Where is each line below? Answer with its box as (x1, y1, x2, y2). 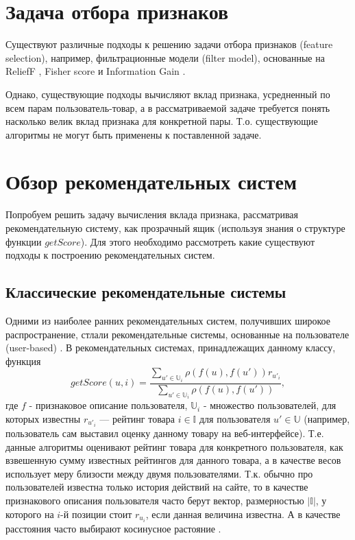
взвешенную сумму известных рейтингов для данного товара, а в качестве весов (5, 453, 341, 467)
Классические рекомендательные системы (5, 281, 286, 303)
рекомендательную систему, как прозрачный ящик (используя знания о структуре (5, 221, 345, 235)
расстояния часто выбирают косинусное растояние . (5, 521, 221, 535)
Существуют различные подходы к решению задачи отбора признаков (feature (5, 37, 333, 51)
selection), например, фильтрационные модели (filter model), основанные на (5, 50, 325, 64)
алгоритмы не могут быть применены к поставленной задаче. (5, 127, 262, 141)
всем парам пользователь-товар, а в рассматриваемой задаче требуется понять (5, 100, 330, 115)
